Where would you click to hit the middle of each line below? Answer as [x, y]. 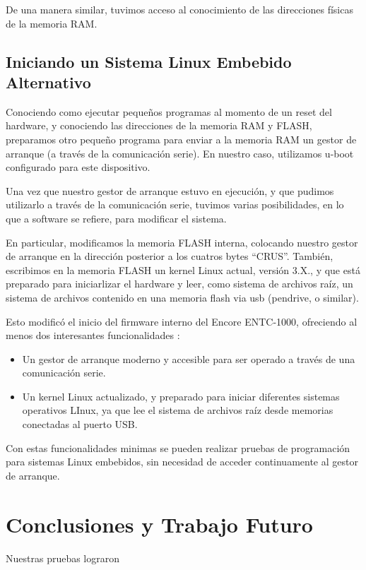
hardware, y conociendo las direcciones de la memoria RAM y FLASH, [159, 125]
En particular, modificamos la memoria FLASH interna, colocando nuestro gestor [182, 242]
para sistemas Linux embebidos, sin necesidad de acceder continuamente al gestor [182, 462]
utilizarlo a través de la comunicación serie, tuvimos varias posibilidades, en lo [175, 204]
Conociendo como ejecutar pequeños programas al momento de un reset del [169, 111]
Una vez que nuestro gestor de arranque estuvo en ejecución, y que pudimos [170, 190]
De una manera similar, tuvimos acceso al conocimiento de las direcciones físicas [179, 9]
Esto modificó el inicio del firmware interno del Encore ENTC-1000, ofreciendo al [182, 321]
